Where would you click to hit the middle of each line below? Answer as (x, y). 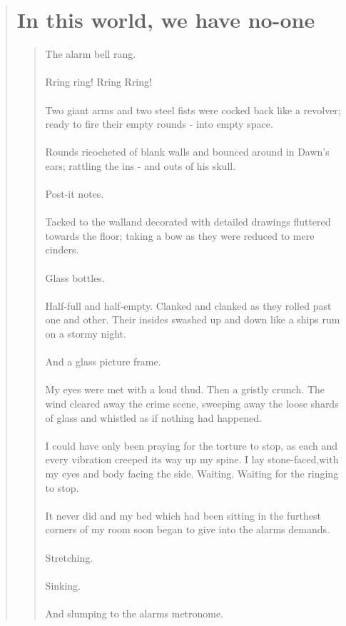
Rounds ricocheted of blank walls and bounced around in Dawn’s (187, 152)
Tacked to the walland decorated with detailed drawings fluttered (188, 222)
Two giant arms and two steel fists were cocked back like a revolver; (193, 110)
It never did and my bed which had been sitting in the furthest (183, 515)
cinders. (62, 249)
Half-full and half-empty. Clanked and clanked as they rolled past (188, 305)
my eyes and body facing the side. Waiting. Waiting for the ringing (192, 473)
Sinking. (63, 585)
